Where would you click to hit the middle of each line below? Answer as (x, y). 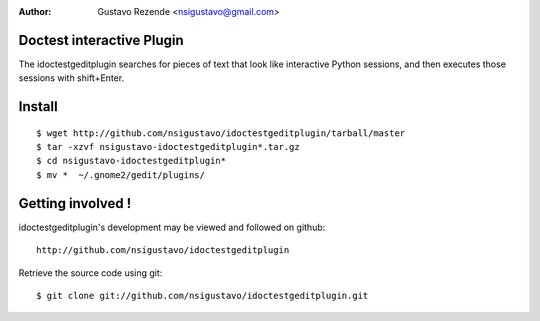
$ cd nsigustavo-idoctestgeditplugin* (131, 161)
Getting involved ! (75, 203)
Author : (35, 11)
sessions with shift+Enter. (71, 78)
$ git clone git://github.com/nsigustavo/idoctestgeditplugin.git (202, 295)
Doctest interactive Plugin (101, 40)
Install (38, 106)
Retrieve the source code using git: (90, 272)
